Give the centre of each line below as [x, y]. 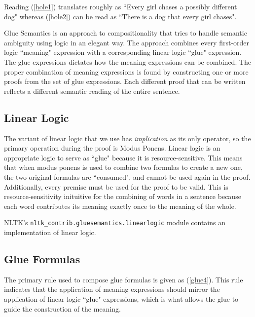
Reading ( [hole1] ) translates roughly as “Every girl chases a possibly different [121, 6]
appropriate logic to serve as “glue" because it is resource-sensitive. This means [123, 157]
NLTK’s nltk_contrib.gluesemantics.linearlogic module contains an [115, 222]
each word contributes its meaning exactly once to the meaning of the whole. [120, 206]
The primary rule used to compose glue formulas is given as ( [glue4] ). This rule [124, 279]
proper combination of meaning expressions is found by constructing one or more [126, 71]
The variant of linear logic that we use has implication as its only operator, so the [127, 138]
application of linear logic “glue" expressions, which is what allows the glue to [121, 298]
